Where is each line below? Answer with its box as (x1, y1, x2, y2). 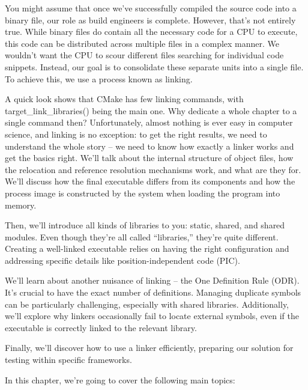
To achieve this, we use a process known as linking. (5, 72, 193, 85)
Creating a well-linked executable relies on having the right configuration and (5, 242, 289, 255)
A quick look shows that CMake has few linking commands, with (5, 93, 244, 105)
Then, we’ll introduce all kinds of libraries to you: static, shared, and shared (5, 219, 285, 231)
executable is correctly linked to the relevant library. (5, 321, 197, 334)
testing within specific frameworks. (5, 353, 132, 366)
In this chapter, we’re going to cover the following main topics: (5, 373, 235, 386)
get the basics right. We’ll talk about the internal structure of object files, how (5, 151, 294, 164)
